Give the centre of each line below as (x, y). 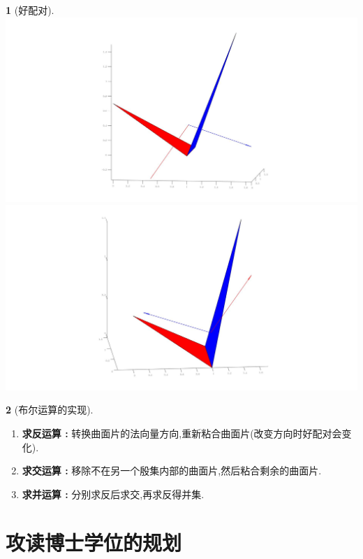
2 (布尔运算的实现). (50, 410)
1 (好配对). (30, 10)
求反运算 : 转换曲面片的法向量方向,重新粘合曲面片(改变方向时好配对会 (182, 433)
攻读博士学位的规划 (94, 542)
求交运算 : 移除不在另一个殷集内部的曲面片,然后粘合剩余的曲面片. (172, 470)
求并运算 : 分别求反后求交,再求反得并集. (113, 494)
